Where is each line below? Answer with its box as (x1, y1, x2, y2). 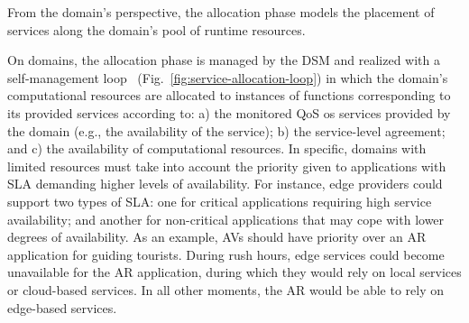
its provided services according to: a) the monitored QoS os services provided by (7, 103, 451, 122)
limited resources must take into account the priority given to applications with (7, 156, 446, 175)
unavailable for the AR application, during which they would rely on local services (7, 263, 462, 281)
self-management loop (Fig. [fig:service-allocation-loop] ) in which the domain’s (7, 68, 448, 87)
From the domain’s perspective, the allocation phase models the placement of (7, 3, 435, 21)
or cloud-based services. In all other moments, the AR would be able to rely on (7, 280, 445, 299)
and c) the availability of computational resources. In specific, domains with (7, 139, 427, 158)
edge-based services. (7, 298, 117, 317)
